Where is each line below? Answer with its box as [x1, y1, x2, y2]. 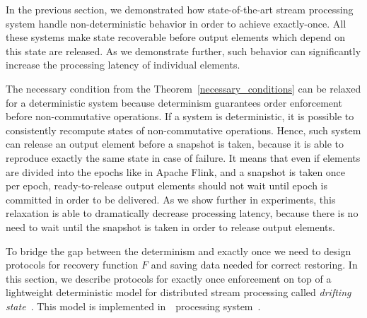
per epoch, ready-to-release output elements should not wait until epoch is [6, 178, 328, 193]
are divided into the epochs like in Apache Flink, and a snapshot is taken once [6, 164, 346, 179]
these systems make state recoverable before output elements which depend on [6, 30, 346, 45]
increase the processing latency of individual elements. [6, 57, 240, 72]
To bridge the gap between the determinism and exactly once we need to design [6, 243, 351, 258]
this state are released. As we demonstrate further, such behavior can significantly [6, 43, 361, 58]
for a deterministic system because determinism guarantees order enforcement [6, 95, 342, 110]
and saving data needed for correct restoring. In [151, 257, 358, 272]
